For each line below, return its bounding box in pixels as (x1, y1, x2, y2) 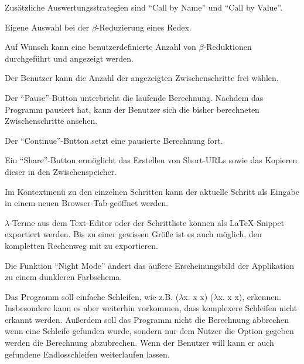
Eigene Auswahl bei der (5, 21, 90, 33)
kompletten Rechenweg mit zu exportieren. (5, 239, 158, 251)
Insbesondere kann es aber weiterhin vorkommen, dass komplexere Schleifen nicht (5, 302, 298, 314)
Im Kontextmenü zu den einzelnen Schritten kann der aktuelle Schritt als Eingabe (5, 185, 299, 197)
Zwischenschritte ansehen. (5, 114, 98, 127)
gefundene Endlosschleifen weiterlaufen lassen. (5, 348, 170, 360)
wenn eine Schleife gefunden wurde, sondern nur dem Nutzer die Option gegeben (5, 325, 294, 337)
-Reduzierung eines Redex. (96, 21, 192, 33)
